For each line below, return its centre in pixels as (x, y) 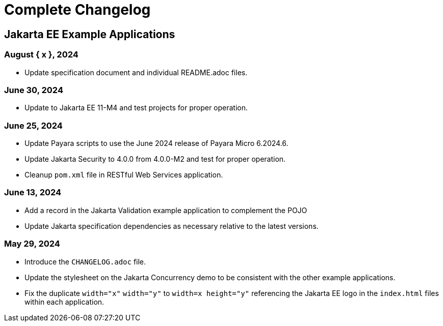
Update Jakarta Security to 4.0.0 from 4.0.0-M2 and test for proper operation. (155, 159)
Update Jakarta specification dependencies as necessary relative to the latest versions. (172, 226)
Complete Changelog (77, 10)
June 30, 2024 (34, 90)
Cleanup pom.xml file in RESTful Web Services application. (124, 175)
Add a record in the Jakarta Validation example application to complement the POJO (166, 210)
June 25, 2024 (33, 125)
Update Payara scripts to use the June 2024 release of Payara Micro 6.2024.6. (157, 143)
